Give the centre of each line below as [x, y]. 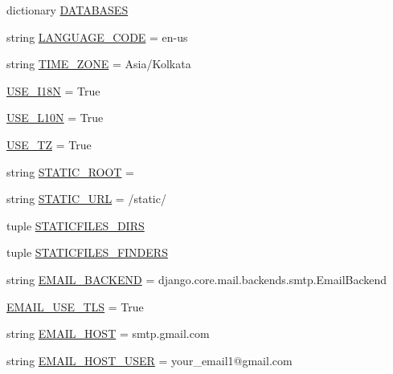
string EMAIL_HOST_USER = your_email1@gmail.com [149, 360]
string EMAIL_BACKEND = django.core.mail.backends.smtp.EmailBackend [197, 279]
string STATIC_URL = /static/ [86, 199]
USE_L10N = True [55, 118]
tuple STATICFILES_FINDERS [87, 252]
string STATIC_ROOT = [71, 171]
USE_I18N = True [53, 90]
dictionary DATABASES [68, 10]
